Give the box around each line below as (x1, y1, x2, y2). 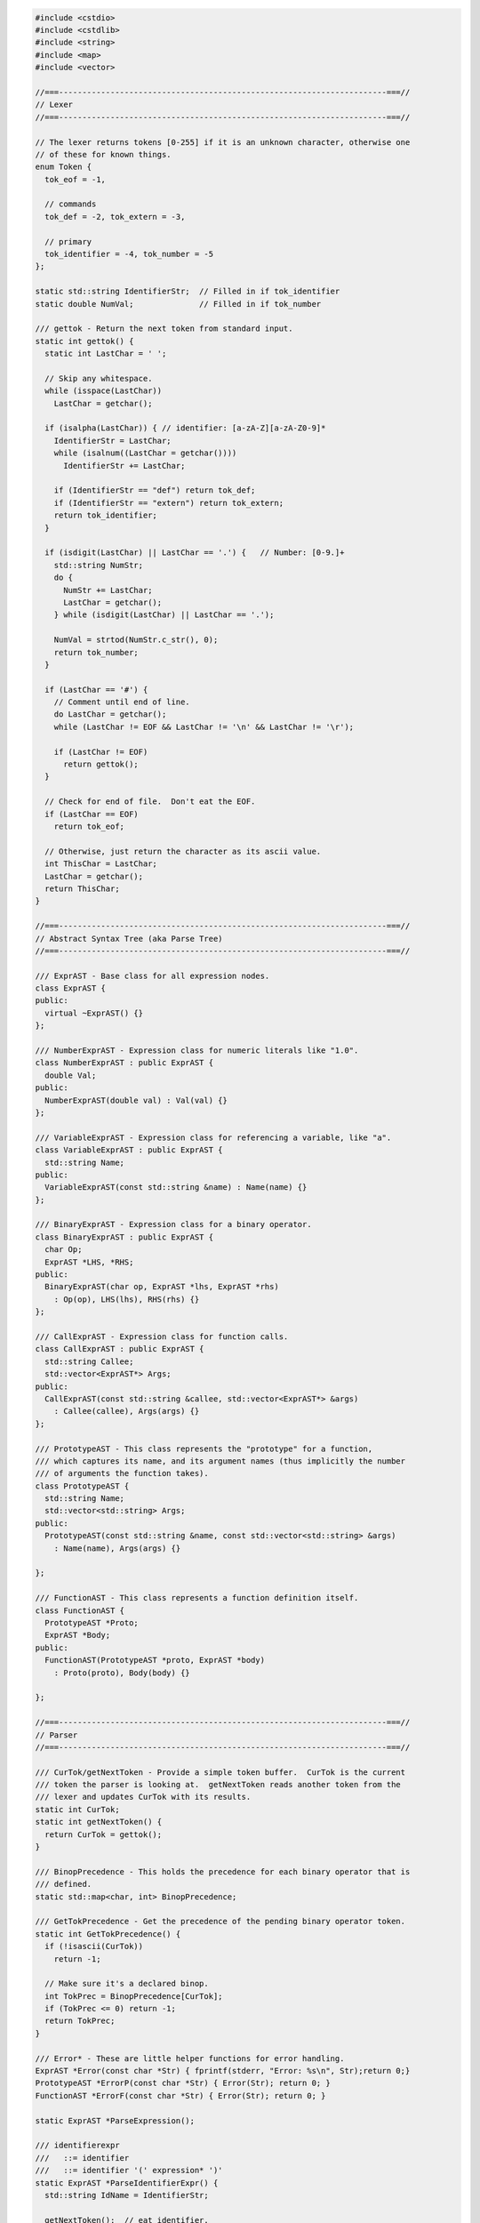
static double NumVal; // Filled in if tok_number (35, 299, 322, 309)
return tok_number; (53, 647, 140, 657)
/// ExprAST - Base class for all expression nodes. (35, 970, 270, 981)
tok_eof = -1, (44, 174, 107, 184)
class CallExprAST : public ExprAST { (35, 1344, 204, 1354)
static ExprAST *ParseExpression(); (35, 2115, 196, 2125)
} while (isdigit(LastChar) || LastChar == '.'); (53, 610, 275, 620)
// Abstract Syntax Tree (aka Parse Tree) (35, 934, 223, 943)
